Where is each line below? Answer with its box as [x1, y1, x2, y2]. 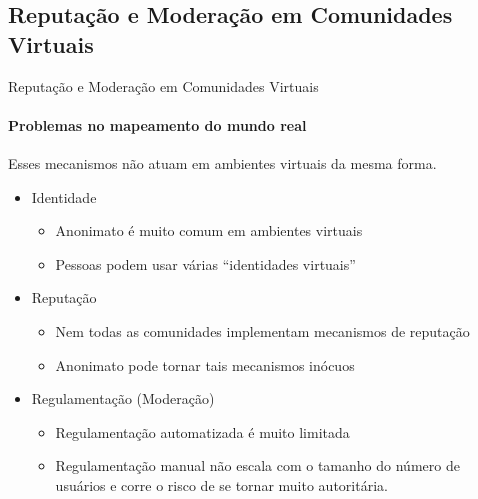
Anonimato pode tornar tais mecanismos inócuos [55, 354, 355, 375]
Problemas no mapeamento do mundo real [8, 114, 307, 135]
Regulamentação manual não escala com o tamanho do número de [55, 455, 460, 476]
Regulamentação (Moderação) [31, 388, 215, 409]
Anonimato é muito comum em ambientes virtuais [55, 220, 363, 241]
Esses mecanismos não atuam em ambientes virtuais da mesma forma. [8, 152, 437, 173]
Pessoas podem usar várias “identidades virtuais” [55, 253, 356, 274]
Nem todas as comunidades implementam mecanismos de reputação [55, 320, 470, 341]
